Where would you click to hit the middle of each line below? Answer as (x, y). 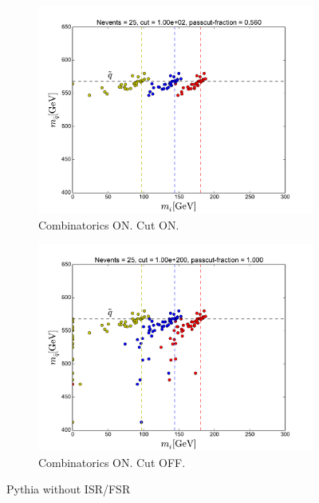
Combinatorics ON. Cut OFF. (112, 462)
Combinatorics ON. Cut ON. (109, 224)
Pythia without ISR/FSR (69, 489)
